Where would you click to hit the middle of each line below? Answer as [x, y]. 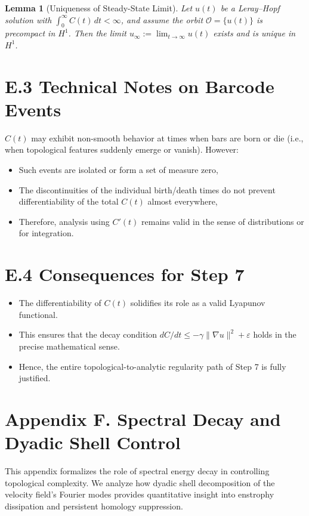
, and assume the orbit [162, 19]
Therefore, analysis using [64, 221]
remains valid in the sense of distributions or [223, 221]
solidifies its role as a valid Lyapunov [198, 303]
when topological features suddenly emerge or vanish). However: [122, 149]
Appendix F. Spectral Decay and [143, 418]
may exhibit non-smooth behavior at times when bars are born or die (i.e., [167, 138]
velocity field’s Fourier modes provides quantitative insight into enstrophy [140, 494]
